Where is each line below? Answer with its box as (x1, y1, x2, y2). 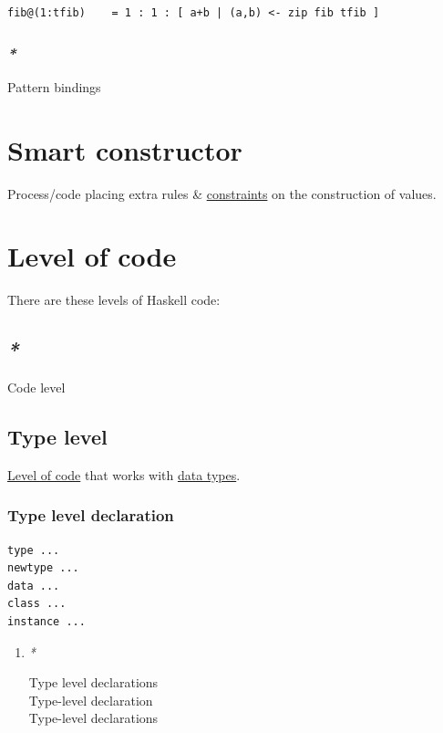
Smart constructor (7, 131, 242, 168)
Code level (7, 378, 66, 397)
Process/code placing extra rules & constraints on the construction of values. (7, 183, 437, 203)
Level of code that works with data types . (7, 465, 241, 484)
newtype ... (7, 561, 79, 575)
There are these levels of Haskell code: (7, 290, 221, 309)
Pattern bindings (7, 77, 101, 96)
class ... (7, 597, 67, 611)
